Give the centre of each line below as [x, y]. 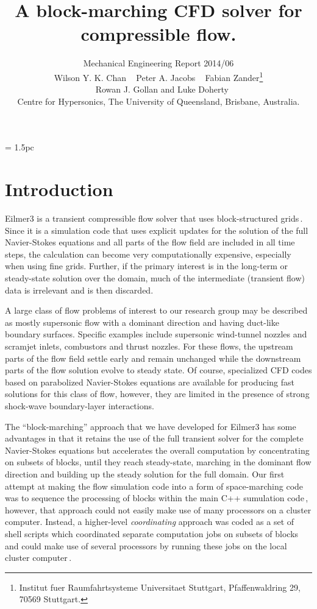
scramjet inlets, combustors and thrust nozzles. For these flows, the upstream [149, 346]
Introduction [59, 189]
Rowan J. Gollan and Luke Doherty [162, 89]
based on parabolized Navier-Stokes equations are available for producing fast [150, 382]
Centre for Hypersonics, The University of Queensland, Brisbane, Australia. [158, 101]
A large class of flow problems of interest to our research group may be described [156, 310]
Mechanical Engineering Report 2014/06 [158, 63]
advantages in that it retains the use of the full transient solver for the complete [154, 438]
